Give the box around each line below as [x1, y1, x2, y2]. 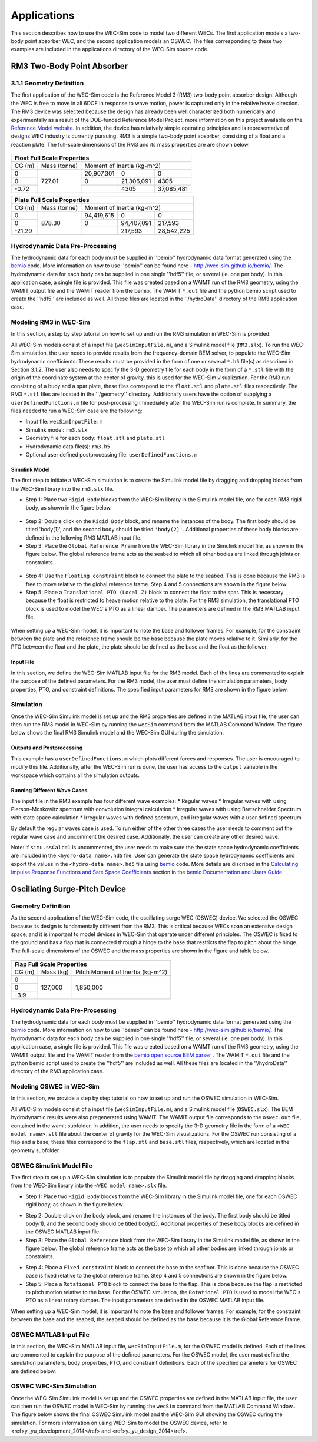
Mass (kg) [41, 968, 69, 976]
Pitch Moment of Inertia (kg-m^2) [75, 968, 168, 976]
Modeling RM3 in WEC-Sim [11, 318, 91, 326]
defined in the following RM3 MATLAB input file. [25, 534, 142, 541]
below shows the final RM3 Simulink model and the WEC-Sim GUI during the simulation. [11, 729, 224, 736]
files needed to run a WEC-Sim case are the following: [11, 407, 143, 414]
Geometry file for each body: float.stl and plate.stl [25, 435, 165, 442]
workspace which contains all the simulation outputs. [11, 772, 140, 779]
